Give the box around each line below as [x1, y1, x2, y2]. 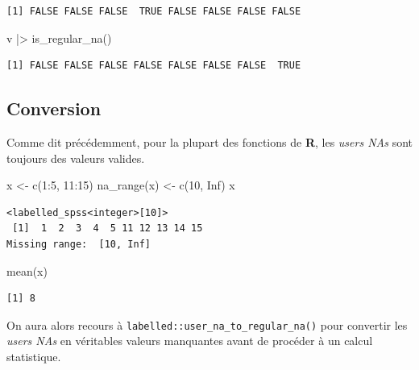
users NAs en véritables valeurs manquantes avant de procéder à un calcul [6, 332, 373, 349]
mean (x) [6, 262, 48, 279]
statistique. [6, 347, 61, 364]
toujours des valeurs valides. [6, 149, 145, 166]
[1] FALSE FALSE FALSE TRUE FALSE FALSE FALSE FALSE [6, 6, 301, 17]
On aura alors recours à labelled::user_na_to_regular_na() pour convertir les [6, 316, 408, 333]
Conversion [6, 96, 102, 121]
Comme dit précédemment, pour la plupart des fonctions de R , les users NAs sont [6, 133, 413, 150]
